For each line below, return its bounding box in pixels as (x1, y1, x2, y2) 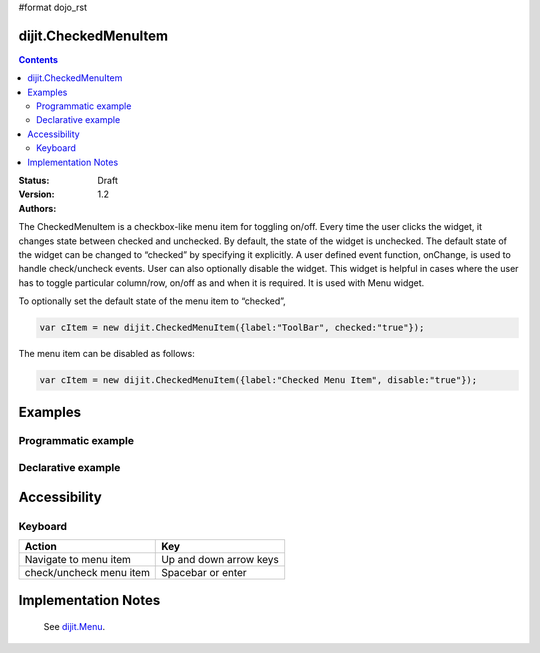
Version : (18, 188, 55, 200)
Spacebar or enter (161, 566, 247, 579)
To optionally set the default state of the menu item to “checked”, (18, 295, 287, 307)
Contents (18, 53, 59, 65)
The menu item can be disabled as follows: (18, 348, 195, 360)
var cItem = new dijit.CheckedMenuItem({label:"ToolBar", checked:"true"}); (39, 322, 425, 334)
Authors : (18, 202, 57, 214)
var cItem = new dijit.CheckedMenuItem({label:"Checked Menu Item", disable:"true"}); (39, 375, 478, 386)
